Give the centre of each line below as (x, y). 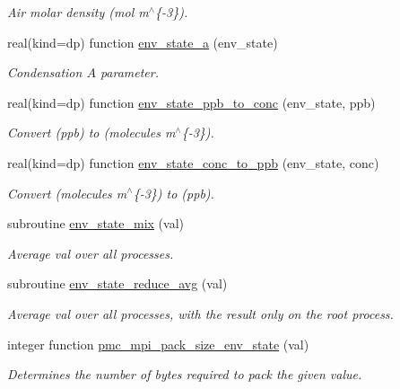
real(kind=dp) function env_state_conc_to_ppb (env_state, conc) (193, 162)
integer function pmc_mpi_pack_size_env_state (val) (158, 344)
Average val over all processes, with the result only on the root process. (200, 313)
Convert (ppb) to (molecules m (91, 133)
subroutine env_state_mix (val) (96, 223)
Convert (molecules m (67, 193)
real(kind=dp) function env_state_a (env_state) (143, 42)
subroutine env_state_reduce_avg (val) (117, 283)
